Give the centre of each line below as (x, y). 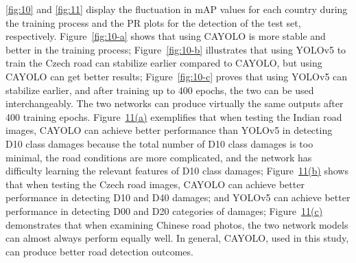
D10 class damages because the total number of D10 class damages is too (159, 143)
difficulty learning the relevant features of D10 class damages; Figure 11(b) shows (177, 171)
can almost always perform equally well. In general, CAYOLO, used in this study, (177, 238)
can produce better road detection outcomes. (99, 251)
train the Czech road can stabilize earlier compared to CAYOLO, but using (164, 63)
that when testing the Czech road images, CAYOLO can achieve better (155, 184)
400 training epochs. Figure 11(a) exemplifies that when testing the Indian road (174, 116)
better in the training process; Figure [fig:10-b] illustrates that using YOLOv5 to (176, 49)
